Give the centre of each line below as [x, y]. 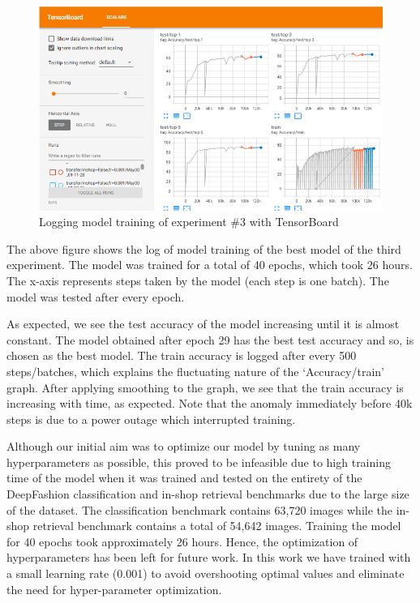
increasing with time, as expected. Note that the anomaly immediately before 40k [210, 403]
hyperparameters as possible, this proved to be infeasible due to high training [199, 462]
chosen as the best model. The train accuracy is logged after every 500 [182, 355]
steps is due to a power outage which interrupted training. [151, 419]
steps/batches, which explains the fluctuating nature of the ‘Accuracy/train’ [195, 371]
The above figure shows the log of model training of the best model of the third [204, 248]
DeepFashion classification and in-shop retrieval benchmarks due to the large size [208, 494]
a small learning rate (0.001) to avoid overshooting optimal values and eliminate [206, 573]
